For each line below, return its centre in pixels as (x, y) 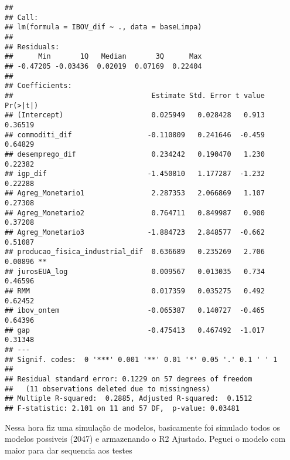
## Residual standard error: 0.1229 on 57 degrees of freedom (129, 379)
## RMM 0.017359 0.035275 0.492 (135, 291)
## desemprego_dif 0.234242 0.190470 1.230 (135, 154)
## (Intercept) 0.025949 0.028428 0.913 (135, 115)
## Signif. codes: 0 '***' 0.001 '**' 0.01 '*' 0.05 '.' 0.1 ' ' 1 (141, 359)
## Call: (22, 17)
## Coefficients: (38, 86)
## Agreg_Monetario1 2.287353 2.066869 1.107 (135, 193)
